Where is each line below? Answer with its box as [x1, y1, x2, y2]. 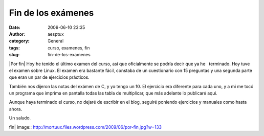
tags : [9, 45, 20, 51]
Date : [9, 24, 21, 30]
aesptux [47, 31, 64, 37]
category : [9, 38, 30, 44]
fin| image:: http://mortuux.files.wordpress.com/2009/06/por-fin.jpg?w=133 [9, 124, 162, 130]
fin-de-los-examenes [47, 52, 90, 58]
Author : [9, 31, 25, 37]
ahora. [9, 106, 22, 112]
